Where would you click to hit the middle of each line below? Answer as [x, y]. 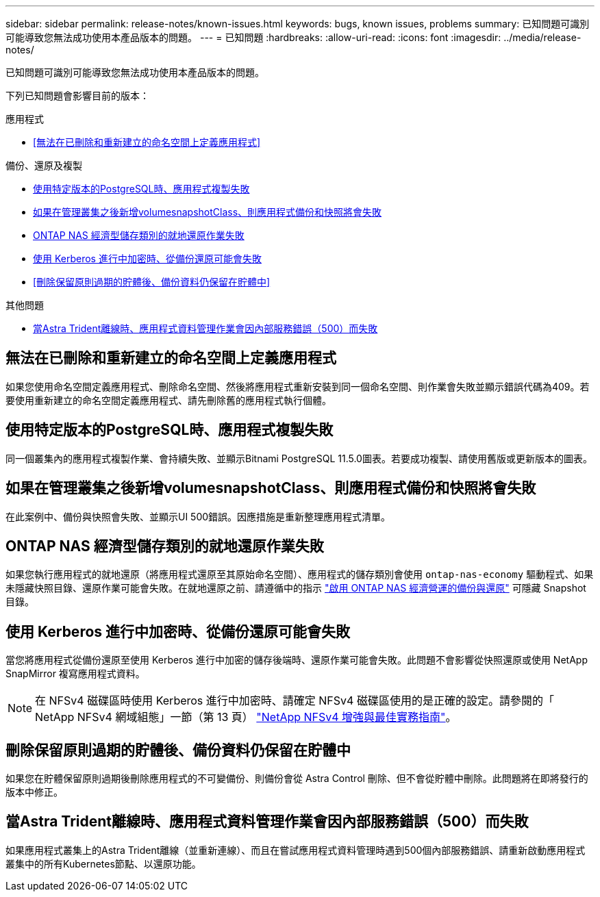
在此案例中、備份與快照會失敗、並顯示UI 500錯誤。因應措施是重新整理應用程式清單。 [198, 516]
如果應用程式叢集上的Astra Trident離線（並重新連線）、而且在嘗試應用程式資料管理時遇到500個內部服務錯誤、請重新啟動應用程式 [296, 850]
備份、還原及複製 [44, 165]
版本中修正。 [34, 792]
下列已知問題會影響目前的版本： [77, 96]
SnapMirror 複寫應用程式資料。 [75, 674]
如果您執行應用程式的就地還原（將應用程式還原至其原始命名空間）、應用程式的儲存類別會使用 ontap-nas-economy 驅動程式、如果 [300, 574]
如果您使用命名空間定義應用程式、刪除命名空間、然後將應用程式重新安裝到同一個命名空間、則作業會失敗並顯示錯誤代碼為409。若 [298, 386]
